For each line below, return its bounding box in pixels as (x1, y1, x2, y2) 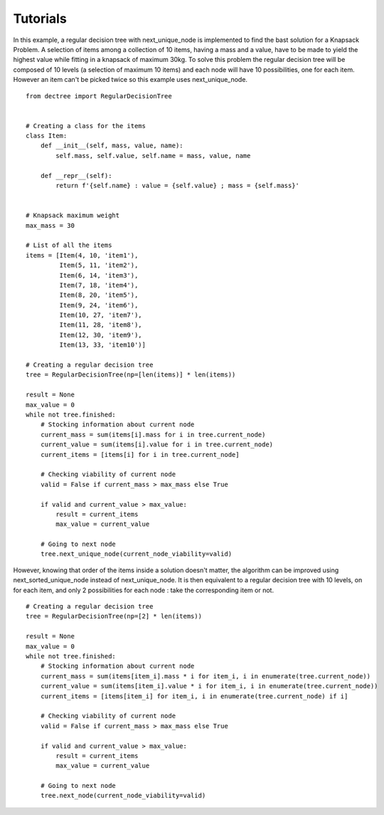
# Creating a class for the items (26, 122, 146, 130)
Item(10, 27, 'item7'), (59, 311, 142, 320)
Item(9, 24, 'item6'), (59, 301, 139, 309)
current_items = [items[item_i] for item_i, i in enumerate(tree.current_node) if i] (40, 692, 348, 700)
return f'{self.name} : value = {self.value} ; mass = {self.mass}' (55, 182, 300, 190)
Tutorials (13, 11, 67, 26)
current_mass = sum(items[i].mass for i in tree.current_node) (40, 431, 266, 438)
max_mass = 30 (26, 221, 75, 229)
